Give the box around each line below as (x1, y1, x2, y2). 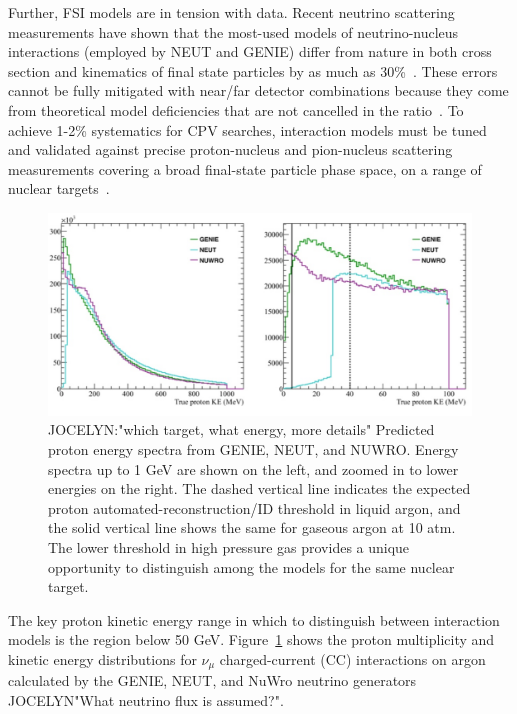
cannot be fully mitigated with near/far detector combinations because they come (8, 80, 509, 101)
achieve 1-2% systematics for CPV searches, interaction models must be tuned (8, 119, 487, 140)
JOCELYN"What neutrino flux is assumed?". (8, 690, 284, 710)
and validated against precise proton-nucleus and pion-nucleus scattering (8, 139, 453, 160)
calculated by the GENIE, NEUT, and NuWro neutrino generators (8, 670, 417, 691)
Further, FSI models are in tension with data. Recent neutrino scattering (8, 2, 455, 22)
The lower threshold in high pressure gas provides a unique (48, 536, 410, 557)
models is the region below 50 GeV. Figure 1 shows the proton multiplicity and (8, 629, 495, 650)
